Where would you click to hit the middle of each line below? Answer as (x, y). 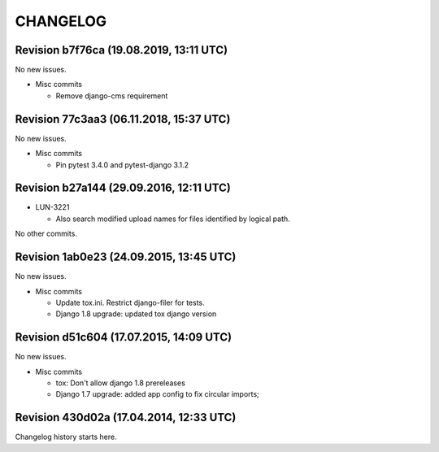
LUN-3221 (52, 207)
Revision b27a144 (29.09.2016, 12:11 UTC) (123, 188)
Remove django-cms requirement (112, 96)
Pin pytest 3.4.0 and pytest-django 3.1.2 (122, 165)
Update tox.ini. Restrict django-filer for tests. (130, 302)
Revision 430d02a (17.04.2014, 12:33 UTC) (126, 417)
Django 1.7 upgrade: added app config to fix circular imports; (157, 394)
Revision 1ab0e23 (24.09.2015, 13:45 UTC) (126, 257)
